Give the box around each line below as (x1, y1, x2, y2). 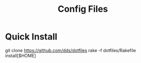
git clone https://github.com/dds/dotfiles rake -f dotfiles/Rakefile (5, 47, 137, 53)
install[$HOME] (5, 53, 36, 59)
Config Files (57, 3, 108, 15)
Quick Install (5, 31, 58, 42)
